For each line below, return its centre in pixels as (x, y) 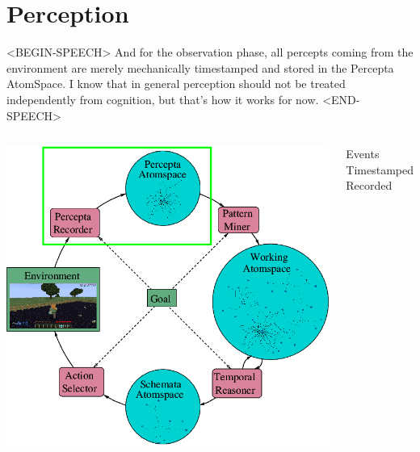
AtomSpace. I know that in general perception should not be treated (176, 84)
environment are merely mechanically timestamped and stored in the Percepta (200, 67)
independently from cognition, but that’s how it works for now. (163, 99)
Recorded (369, 185)
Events (363, 154)
